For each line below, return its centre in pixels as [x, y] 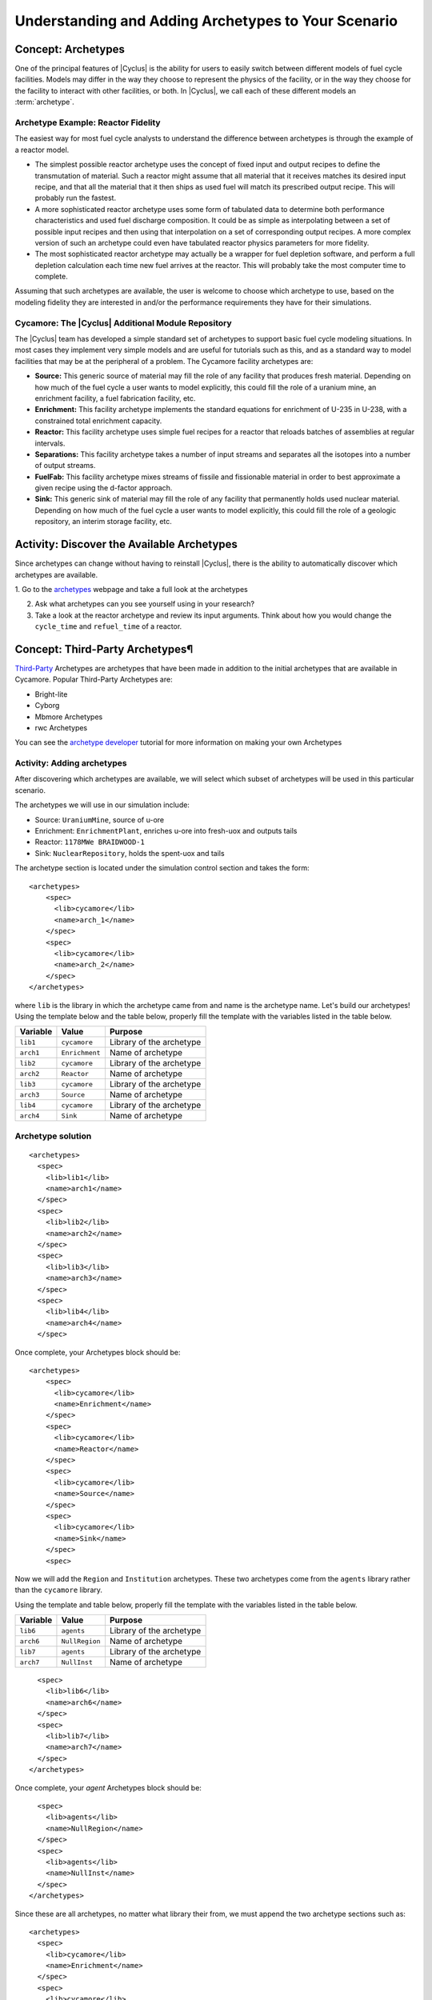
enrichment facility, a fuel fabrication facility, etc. [115, 398]
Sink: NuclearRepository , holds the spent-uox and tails [130, 853]
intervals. [50, 443]
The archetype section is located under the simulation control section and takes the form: [162, 868]
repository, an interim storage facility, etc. [103, 522]
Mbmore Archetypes [69, 717]
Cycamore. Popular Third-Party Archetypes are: [94, 679]
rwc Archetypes [61, 727]
